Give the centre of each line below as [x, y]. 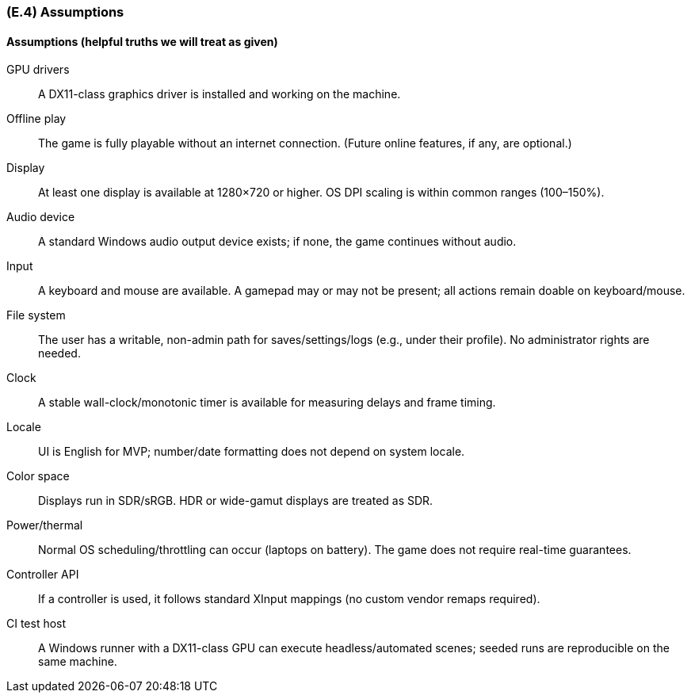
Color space [38, 476]
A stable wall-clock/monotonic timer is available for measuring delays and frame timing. [267, 403]
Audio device [41, 217]
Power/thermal [45, 525]
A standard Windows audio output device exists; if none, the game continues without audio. [277, 242]
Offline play [36, 119]
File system [36, 315]
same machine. [78, 662]
